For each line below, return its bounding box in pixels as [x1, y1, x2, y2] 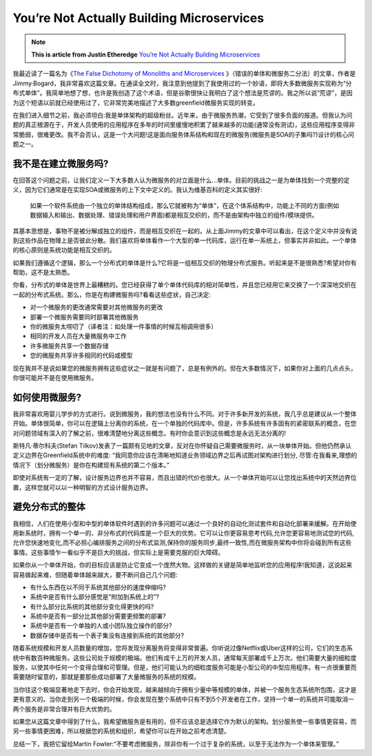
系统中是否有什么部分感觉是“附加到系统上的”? [30, 593, 160, 601]
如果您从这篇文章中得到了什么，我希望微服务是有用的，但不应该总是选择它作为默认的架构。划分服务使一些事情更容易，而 [12, 717, 357, 726]
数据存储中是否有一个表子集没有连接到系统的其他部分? [30, 631, 185, 640]
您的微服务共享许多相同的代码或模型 [30, 351, 133, 359]
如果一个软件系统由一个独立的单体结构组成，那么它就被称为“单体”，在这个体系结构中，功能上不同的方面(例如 [30, 201, 340, 209]
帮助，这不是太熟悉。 [12, 269, 74, 277]
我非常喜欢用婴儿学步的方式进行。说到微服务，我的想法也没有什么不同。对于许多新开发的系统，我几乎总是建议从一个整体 [12, 410, 357, 418]
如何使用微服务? [12, 391, 82, 403]
